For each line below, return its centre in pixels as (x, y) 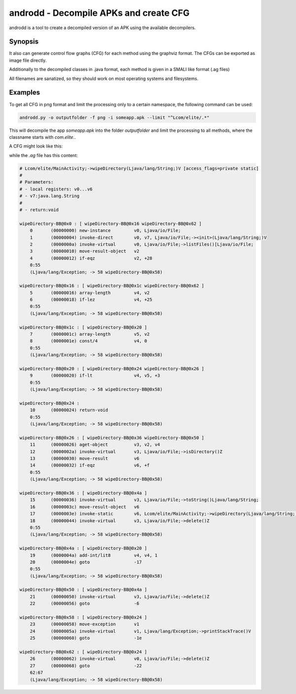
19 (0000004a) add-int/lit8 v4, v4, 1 (94, 555)
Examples (25, 93)
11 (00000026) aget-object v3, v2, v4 (95, 445)
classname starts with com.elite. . (42, 137)
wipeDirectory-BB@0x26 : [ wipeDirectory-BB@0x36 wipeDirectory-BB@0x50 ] (112, 438)
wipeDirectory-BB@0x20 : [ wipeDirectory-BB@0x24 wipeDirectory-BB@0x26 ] (112, 368)
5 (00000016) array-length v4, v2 (90, 293)
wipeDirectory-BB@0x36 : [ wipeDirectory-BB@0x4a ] (83, 493)
